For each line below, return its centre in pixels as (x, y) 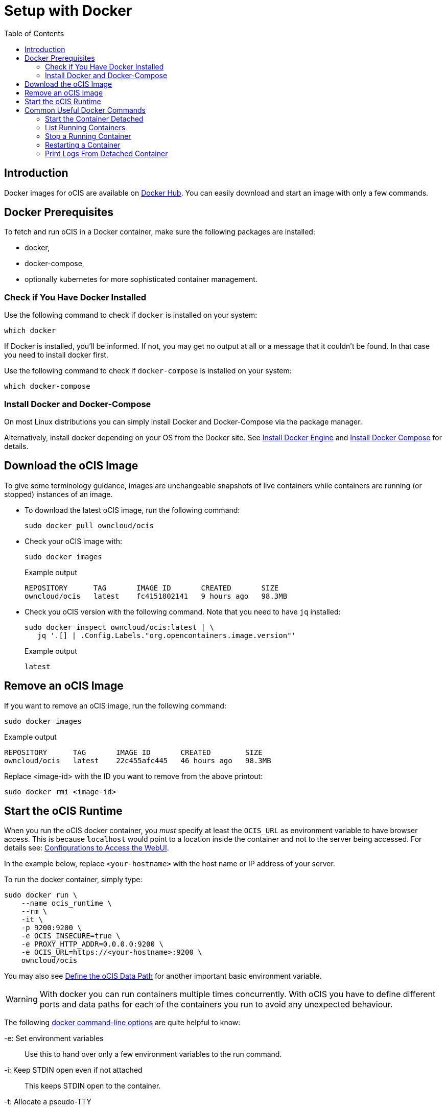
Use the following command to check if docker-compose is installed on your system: (148, 371)
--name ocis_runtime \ (66, 903)
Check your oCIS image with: (74, 541)
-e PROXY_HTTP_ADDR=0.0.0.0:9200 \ (92, 944)
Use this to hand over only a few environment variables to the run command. (153, 1054)
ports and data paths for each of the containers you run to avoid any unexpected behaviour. (216, 1005)
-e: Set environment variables (54, 1038)
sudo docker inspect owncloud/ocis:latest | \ (119, 627)
